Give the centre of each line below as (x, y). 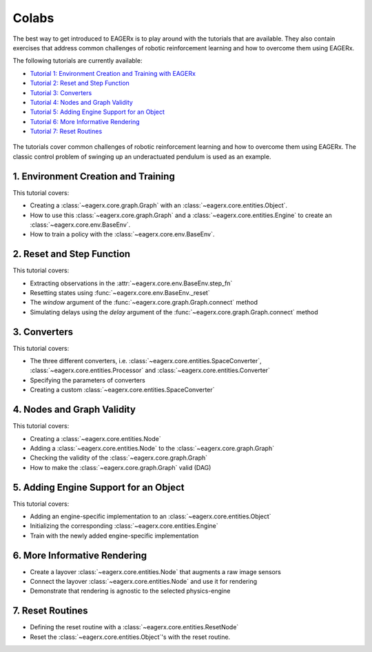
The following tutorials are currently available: (77, 61)
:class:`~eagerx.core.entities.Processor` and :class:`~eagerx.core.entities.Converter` (150, 370)
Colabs (33, 18)
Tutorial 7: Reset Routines (66, 132)
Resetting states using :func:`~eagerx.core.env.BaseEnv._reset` (120, 293)
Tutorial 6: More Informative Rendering (85, 121)
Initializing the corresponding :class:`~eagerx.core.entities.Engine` (124, 526)
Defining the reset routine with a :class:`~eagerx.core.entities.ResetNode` (134, 627)
